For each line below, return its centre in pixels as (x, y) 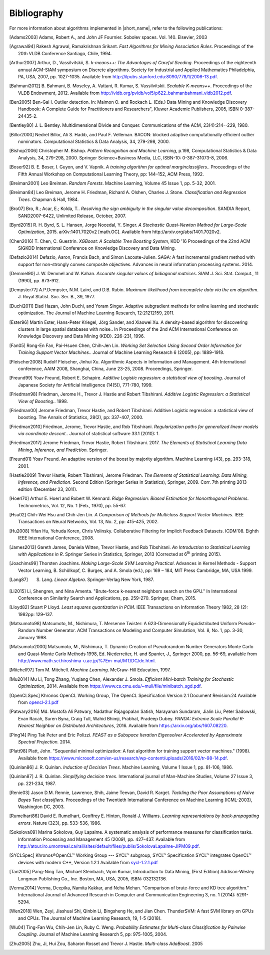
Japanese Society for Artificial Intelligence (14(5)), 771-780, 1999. (85, 385)
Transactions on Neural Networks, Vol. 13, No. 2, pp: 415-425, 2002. (88, 522)
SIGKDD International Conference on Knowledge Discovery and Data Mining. (97, 248)
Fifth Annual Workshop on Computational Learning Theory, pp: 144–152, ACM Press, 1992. (111, 174)
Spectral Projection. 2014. (45, 741)
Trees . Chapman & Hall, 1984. (48, 199)
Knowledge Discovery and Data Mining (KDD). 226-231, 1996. (81, 336)
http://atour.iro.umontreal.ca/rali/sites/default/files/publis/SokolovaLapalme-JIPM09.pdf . (109, 846)
